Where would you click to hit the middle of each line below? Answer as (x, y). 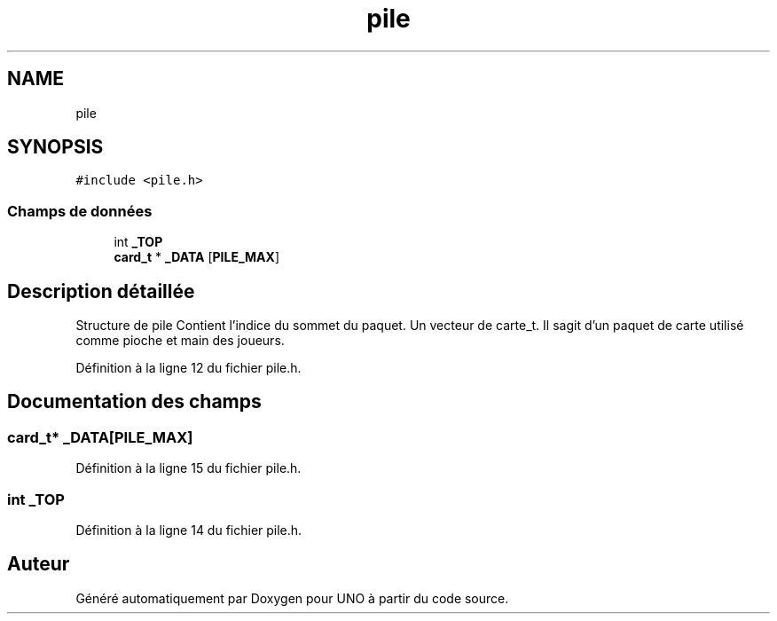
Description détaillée (101, 291)
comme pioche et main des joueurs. (180, 341)
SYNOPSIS (55, 147)
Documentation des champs (134, 402)
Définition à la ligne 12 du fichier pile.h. (188, 368)
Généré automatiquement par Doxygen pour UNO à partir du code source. (292, 598)
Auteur (39, 564)
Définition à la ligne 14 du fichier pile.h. (189, 530)
